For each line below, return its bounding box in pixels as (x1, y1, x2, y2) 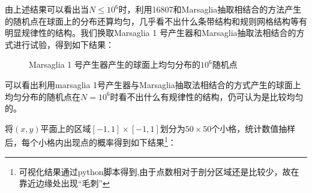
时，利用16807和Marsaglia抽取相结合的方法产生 (118, 3, 302, 15)
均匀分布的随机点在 (5, 90, 80, 102)
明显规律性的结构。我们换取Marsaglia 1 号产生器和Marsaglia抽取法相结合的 (5, 26, 296, 39)
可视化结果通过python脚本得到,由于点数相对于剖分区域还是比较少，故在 (19, 165, 299, 177)
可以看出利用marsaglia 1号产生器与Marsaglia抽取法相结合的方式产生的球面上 (5, 78, 301, 91)
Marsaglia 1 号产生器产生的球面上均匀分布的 (29, 58, 200, 71)
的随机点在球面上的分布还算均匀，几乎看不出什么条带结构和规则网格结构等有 (5, 14, 307, 27)
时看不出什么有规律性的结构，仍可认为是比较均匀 (110, 90, 304, 102)
